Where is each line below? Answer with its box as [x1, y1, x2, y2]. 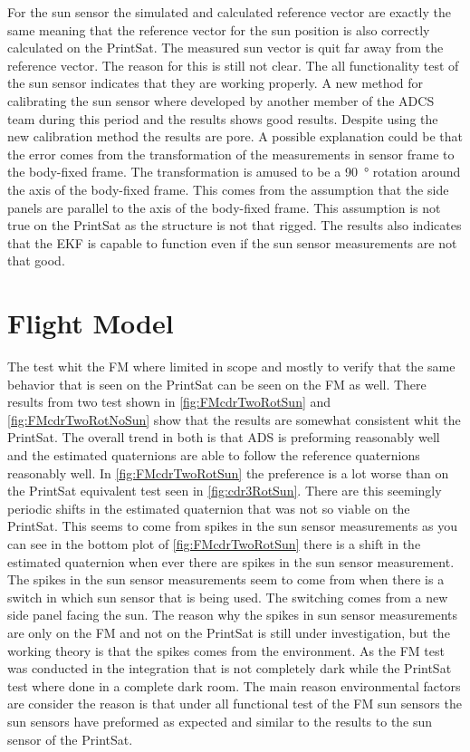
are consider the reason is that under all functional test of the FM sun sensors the [7, 694, 462, 713]
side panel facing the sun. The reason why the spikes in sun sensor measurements [7, 605, 458, 624]
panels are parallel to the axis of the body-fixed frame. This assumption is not [7, 198, 441, 217]
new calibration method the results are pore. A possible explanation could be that [7, 127, 463, 146]
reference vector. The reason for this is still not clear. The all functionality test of [7, 55, 459, 74]
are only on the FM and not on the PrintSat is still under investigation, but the [7, 622, 450, 641]
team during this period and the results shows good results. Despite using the [7, 109, 438, 128]
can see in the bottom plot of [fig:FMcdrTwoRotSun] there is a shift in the [7, 534, 421, 553]
